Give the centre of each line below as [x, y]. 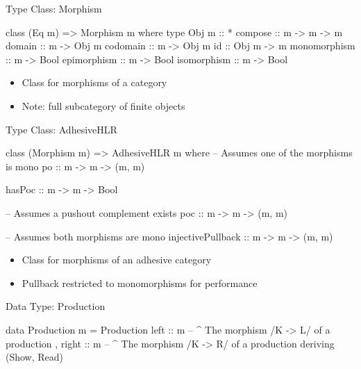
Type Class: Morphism [54, 8]
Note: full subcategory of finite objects [103, 105]
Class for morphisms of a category [94, 82]
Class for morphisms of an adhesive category [117, 260]
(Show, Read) [35, 357]
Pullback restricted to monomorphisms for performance [140, 282]
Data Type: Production [56, 306]
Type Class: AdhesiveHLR [61, 129]
